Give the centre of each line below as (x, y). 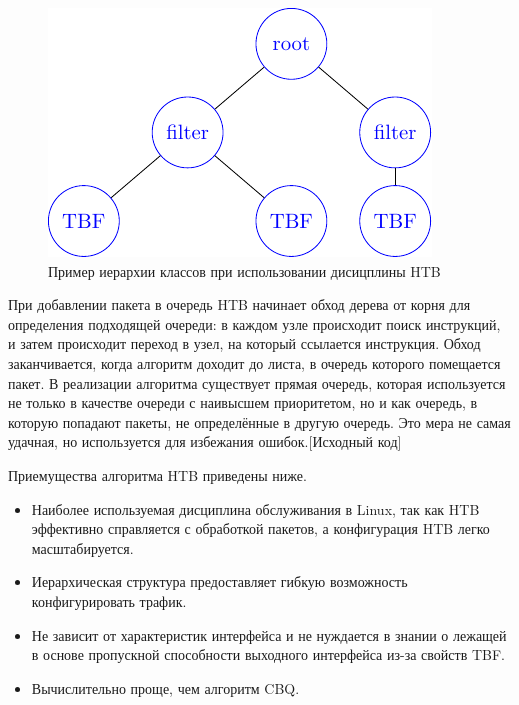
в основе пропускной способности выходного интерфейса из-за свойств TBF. (268, 654)
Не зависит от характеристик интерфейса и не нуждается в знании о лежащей (269, 634)
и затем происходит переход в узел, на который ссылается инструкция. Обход (244, 343)
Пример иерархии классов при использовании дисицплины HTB (244, 270)
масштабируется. (82, 547)
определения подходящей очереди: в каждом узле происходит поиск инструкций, (254, 323)
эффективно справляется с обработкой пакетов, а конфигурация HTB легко (260, 528)
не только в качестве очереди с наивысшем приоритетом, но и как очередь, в (243, 402)
